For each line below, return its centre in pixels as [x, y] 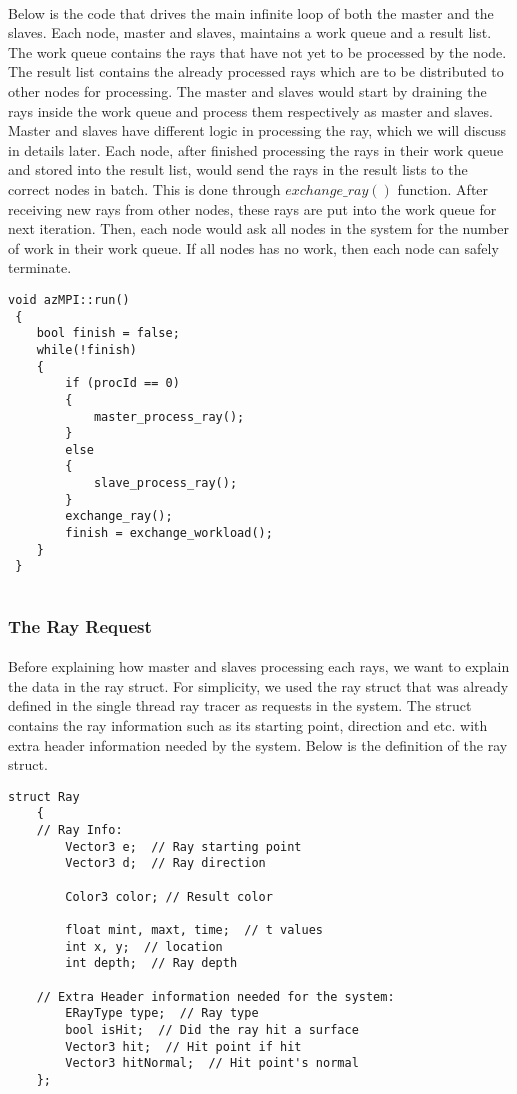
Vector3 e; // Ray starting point [183, 846]
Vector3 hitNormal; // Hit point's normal [212, 1063]
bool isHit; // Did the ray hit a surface [212, 1029]
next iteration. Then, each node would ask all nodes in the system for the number [258, 228]
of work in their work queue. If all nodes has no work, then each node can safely [253, 247]
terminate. [40, 267]
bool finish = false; [108, 333]
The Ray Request [80, 625]
